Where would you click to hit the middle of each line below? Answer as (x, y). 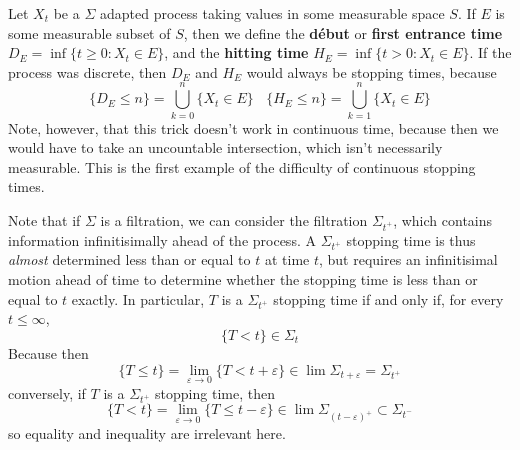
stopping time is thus (411, 239)
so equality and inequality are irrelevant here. (147, 432)
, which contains (443, 219)
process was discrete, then (87, 71)
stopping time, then (215, 392)
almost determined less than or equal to (129, 259)
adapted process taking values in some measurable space (272, 13)
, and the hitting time (236, 52)
